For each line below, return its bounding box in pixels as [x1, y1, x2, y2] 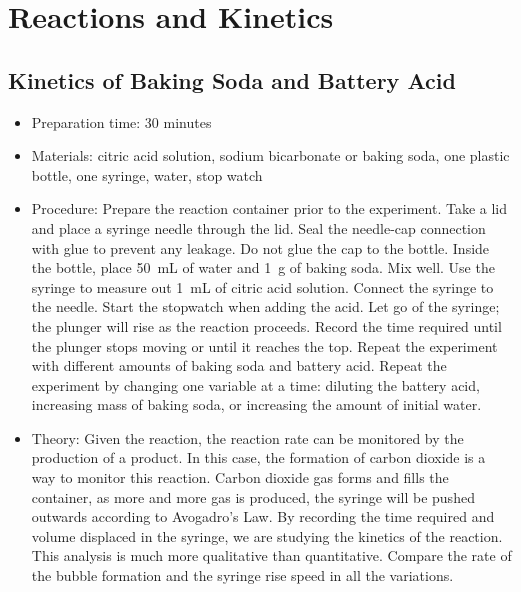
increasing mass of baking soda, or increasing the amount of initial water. [31, 394, 482, 415]
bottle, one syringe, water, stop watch [31, 164, 263, 185]
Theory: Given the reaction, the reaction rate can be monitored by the [31, 427, 464, 448]
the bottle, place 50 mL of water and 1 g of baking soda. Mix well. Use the [31, 257, 495, 278]
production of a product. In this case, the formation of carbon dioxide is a [31, 447, 486, 468]
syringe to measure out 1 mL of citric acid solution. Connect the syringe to [31, 276, 494, 297]
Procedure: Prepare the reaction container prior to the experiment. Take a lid [31, 198, 507, 219]
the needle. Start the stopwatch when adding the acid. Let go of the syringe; [31, 296, 500, 317]
